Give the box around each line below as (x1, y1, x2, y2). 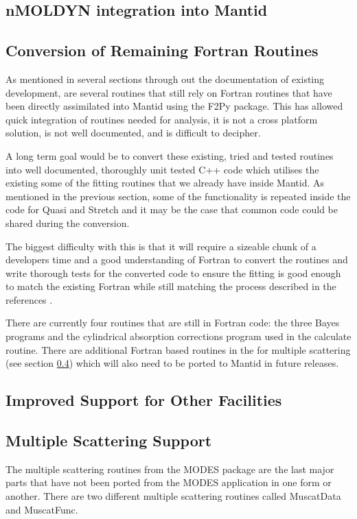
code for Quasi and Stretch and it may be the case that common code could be (5, 202, 338, 217)
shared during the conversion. (5, 215, 130, 230)
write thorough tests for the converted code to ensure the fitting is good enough (5, 265, 341, 280)
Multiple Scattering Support (5, 430, 212, 451)
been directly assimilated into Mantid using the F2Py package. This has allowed (5, 99, 343, 113)
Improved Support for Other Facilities (5, 389, 282, 411)
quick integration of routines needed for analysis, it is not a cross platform (5, 112, 318, 126)
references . (5, 292, 53, 306)
